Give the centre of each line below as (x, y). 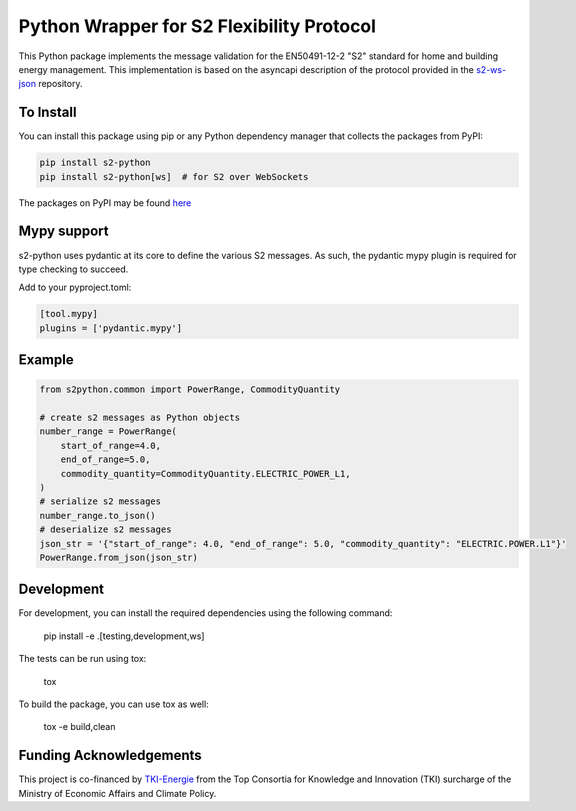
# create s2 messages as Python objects (139, 418)
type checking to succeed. (73, 269)
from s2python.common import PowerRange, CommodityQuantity (190, 389)
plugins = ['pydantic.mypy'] (111, 328)
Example (46, 360)
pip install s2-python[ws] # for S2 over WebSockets (174, 176)
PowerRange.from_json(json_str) (119, 557)
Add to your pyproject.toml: (75, 287)
